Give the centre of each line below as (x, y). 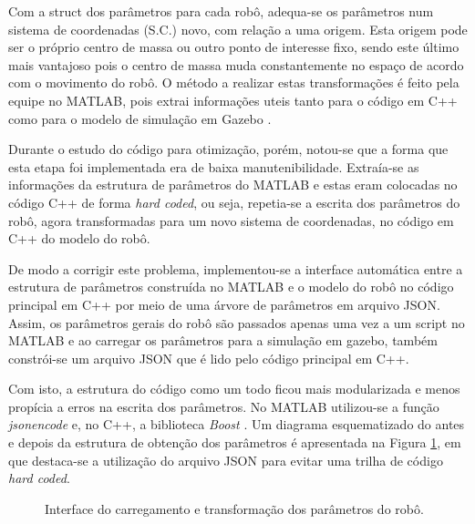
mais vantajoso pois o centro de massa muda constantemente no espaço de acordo (236, 64)
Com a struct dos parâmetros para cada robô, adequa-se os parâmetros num (221, 11)
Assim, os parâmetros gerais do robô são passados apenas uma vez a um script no (237, 322)
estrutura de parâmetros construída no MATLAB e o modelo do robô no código (231, 287)
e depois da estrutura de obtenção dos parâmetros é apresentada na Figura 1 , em (235, 442)
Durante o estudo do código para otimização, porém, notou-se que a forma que (228, 149)
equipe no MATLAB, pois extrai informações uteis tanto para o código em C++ (233, 100)
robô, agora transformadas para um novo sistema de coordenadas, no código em (231, 220)
